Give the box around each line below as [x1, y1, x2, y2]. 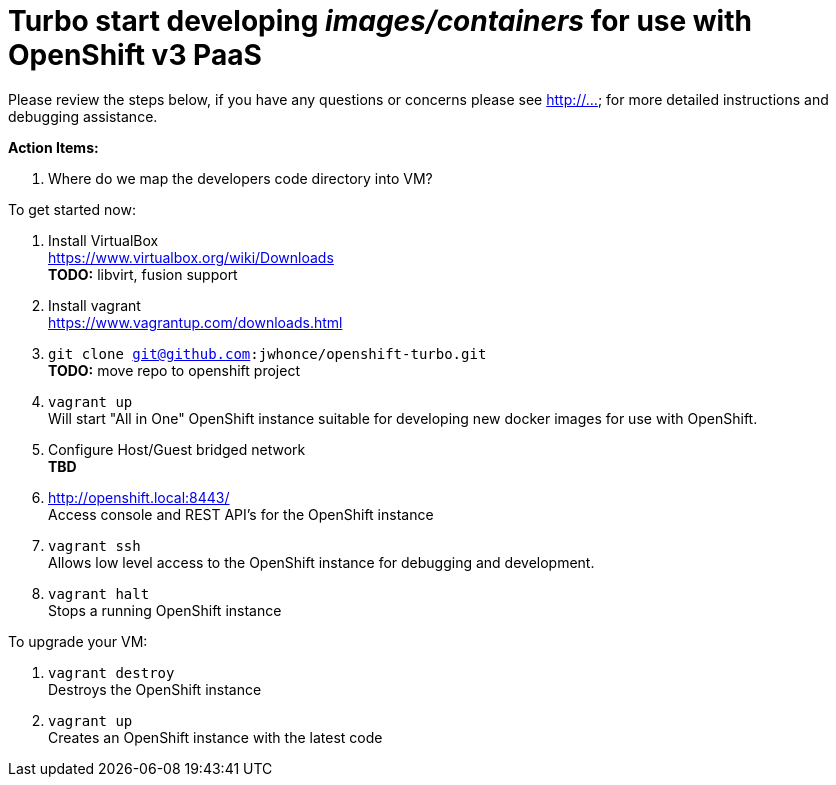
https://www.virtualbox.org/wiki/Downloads [48, 248, 334, 266]
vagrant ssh [48, 537, 141, 554]
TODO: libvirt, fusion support [48, 265, 238, 283]
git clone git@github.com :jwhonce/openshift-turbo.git [48, 345, 487, 362]
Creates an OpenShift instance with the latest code [48, 728, 383, 746]
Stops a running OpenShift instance [48, 601, 282, 619]
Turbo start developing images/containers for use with [8, 4, 752, 38]
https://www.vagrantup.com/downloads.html [48, 313, 343, 331]
